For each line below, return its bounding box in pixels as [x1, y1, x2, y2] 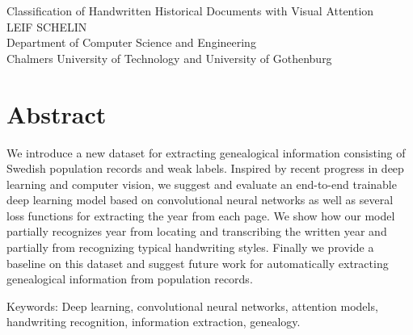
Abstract [6, 97, 107, 130]
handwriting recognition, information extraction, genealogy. [6, 313, 301, 330]
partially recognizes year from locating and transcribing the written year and [6, 223, 387, 240]
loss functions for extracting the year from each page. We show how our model [6, 207, 395, 224]
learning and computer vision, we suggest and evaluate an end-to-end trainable [6, 175, 397, 192]
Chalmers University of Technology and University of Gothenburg [6, 49, 332, 66]
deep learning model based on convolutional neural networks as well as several [6, 191, 394, 208]
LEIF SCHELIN [6, 18, 87, 35]
